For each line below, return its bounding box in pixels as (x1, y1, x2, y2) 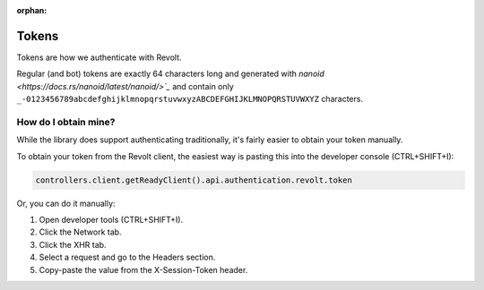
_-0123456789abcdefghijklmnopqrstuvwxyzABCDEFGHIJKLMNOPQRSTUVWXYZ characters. (16, 94, 363, 105)
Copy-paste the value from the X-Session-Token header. (39, 264, 248, 275)
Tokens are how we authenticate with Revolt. (16, 52, 183, 63)
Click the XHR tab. (39, 239, 107, 250)
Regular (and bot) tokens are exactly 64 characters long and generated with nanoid (16, 68, 324, 80)
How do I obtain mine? (16, 115, 116, 128)
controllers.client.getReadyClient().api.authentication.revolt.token (35, 175, 353, 185)
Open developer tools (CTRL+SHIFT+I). (39, 214, 184, 225)
